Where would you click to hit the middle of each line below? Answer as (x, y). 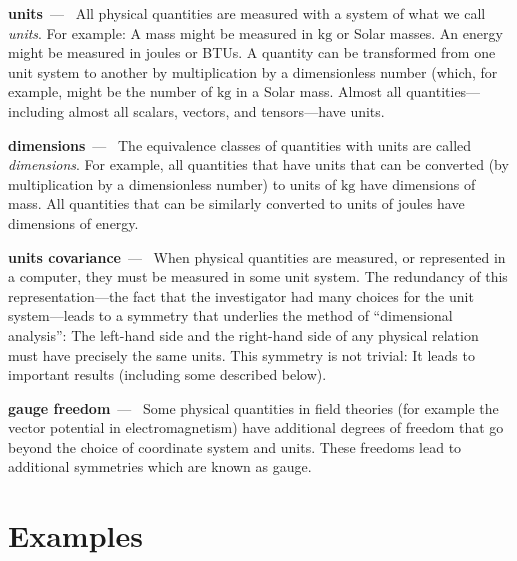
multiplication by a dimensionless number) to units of (172, 183)
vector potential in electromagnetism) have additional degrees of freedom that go (256, 427)
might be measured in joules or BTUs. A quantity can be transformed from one (252, 52)
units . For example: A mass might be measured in (161, 32)
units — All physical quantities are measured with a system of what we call (247, 13)
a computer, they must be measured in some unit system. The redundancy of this (258, 276)
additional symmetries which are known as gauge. (160, 466)
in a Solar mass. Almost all (318, 91)
